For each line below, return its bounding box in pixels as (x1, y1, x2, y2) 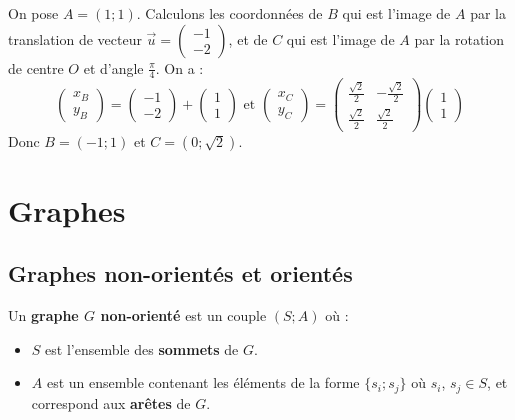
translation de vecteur (8, 28, 142, 49)
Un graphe (8, 305, 79, 326)
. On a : (155, 57, 204, 78)
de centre (8, 57, 64, 78)
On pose (8, 3, 59, 23)
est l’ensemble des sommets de (45, 338, 239, 359)
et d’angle (83, 57, 144, 78)
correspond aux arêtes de (31, 392, 191, 413)
